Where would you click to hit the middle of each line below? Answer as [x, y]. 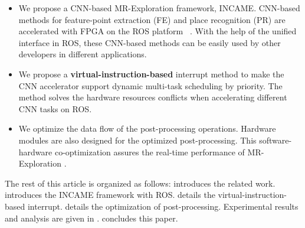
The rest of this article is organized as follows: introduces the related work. [140, 183]
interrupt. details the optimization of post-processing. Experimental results [163, 206]
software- [276, 140]
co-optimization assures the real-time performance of [150, 152]
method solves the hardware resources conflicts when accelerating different [153, 97]
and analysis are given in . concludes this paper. [91, 218]
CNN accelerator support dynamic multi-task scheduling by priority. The [150, 85]
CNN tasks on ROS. [55, 108]
